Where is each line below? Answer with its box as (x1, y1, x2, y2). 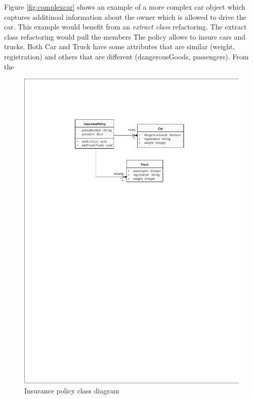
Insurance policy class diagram (24, 385, 119, 395)
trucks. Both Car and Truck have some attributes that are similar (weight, (4, 41, 235, 52)
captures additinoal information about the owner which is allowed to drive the (4, 11, 246, 22)
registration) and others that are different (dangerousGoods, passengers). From (4, 51, 249, 61)
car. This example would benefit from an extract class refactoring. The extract (4, 21, 247, 32)
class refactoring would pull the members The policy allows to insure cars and (4, 31, 246, 42)
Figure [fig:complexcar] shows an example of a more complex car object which (4, 2, 245, 12)
